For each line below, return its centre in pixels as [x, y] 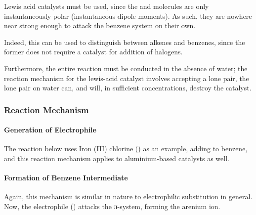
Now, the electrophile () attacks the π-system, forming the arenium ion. [112, 206]
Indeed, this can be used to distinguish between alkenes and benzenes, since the [125, 42]
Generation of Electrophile [50, 130]
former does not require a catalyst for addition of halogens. [93, 52]
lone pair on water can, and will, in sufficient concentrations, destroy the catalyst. [128, 88]
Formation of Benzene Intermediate [66, 178]
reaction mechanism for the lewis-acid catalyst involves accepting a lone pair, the [127, 78]
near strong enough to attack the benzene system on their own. [100, 25]
